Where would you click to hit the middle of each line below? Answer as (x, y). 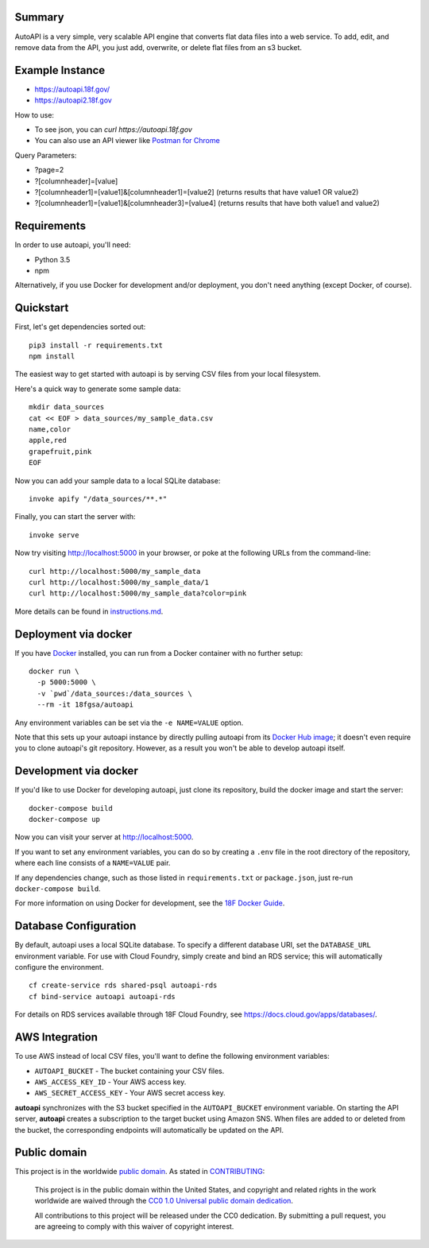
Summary (39, 17)
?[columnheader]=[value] (76, 181)
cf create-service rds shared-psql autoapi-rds (123, 985)
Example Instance (60, 70)
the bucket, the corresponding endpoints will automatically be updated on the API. (149, 1130)
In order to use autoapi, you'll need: (73, 245)
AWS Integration (56, 1037)
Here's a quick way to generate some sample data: (98, 389)
